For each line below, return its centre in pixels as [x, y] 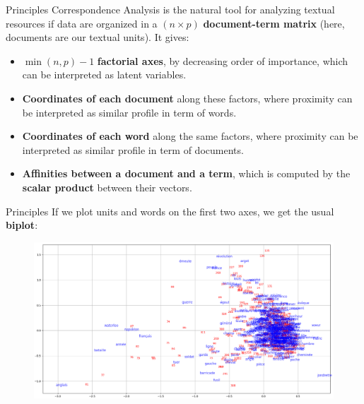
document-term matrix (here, [274, 23]
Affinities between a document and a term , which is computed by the [186, 173]
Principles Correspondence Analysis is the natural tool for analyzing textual [170, 9]
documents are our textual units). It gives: [98, 37]
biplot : [22, 225]
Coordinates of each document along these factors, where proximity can [187, 98]
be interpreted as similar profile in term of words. [129, 112]
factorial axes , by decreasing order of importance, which [223, 60]
